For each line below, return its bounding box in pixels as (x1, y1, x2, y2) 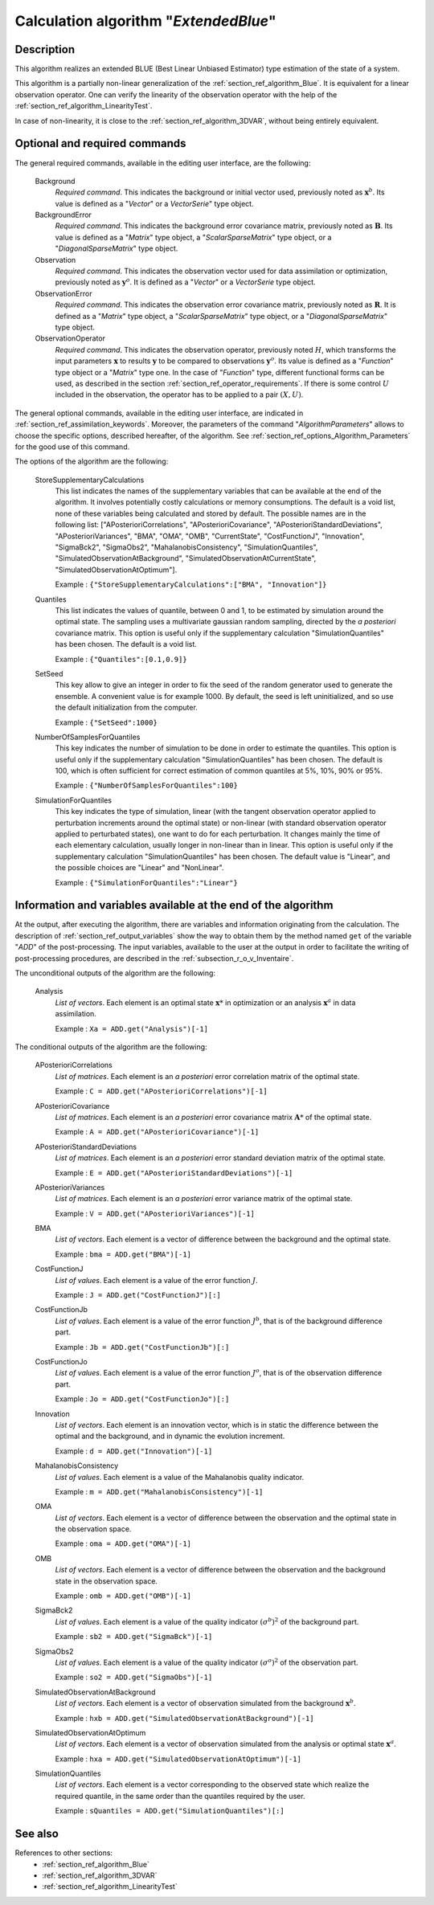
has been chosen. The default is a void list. (55, 640, 197, 649)
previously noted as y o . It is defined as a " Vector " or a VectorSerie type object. (55, 276, 317, 287)
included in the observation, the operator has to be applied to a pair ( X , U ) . (55, 390, 304, 399)
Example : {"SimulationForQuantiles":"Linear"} (55, 877, 239, 887)
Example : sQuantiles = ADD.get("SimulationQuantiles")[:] (55, 1806, 285, 1816)
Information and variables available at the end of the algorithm (14, 898, 334, 912)
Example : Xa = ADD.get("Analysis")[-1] (55, 1024, 209, 1033)
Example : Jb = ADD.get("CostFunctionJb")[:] (55, 1342, 230, 1351)
